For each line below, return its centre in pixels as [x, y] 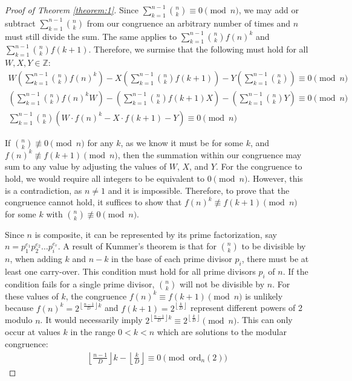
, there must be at [275, 259]
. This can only [265, 320]
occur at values [33, 332]
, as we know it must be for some [182, 142]
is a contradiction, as [44, 190]
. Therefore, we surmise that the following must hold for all [198, 49]
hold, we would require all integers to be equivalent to [105, 178]
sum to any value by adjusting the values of [86, 166]
